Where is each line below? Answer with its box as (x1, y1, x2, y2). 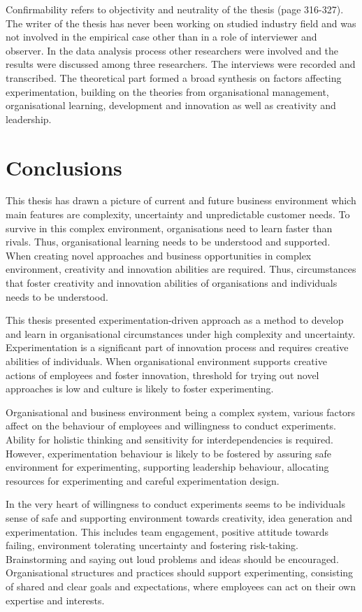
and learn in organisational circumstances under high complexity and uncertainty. (6, 326, 356, 341)
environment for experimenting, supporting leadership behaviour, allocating (6, 460, 329, 474)
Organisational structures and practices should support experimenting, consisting (6, 565, 354, 580)
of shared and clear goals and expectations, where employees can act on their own (6, 578, 356, 593)
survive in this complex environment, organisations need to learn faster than (6, 220, 333, 235)
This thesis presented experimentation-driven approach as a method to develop (6, 313, 344, 327)
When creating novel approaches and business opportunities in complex (6, 248, 312, 262)
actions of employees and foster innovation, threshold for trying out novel (6, 367, 319, 382)
